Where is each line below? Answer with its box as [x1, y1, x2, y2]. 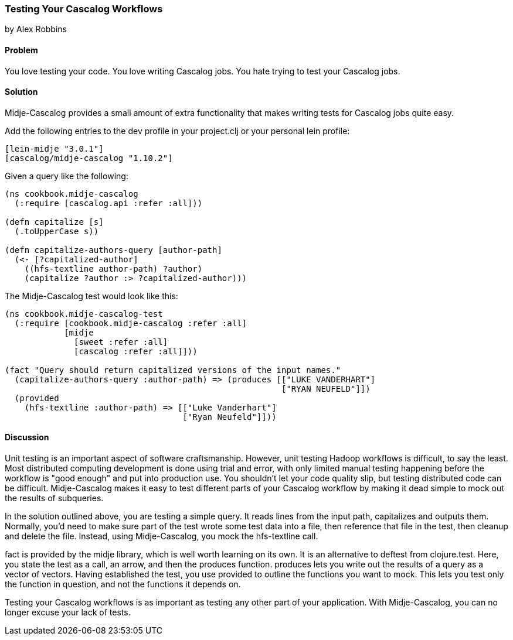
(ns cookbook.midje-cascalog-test [5, 309, 163, 319]
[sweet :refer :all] [74, 337, 168, 347]
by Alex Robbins [5, 24, 67, 35]
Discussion [5, 432, 49, 443]
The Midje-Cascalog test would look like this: [5, 290, 178, 301]
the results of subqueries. [5, 493, 104, 504]
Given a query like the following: [5, 170, 128, 181]
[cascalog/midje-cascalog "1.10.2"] [5, 153, 173, 163]
